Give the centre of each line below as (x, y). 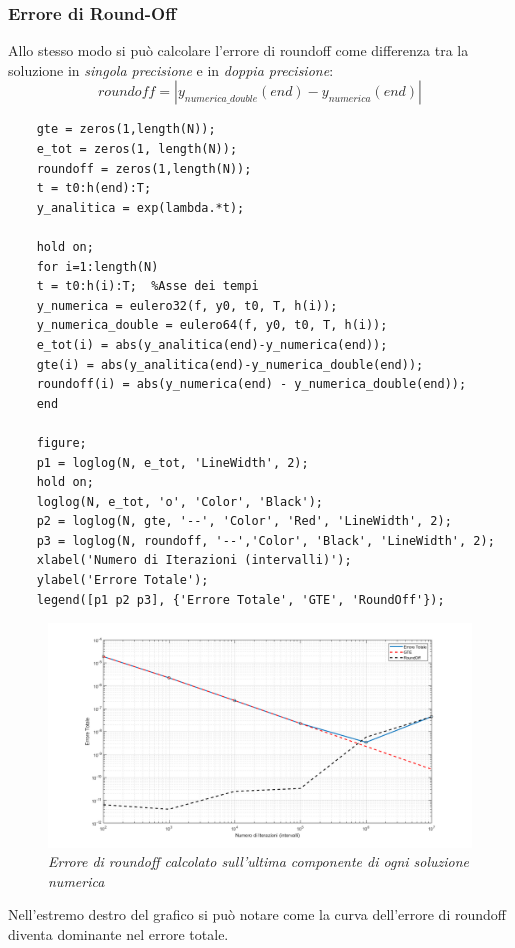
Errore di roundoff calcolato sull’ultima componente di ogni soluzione (259, 861)
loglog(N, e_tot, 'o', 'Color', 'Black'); (179, 501)
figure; (61, 442)
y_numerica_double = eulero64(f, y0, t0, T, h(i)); (212, 325)
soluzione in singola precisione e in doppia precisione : (171, 69)
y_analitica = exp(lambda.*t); (140, 207)
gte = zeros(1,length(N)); (126, 129)
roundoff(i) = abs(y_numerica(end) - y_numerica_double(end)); (251, 384)
